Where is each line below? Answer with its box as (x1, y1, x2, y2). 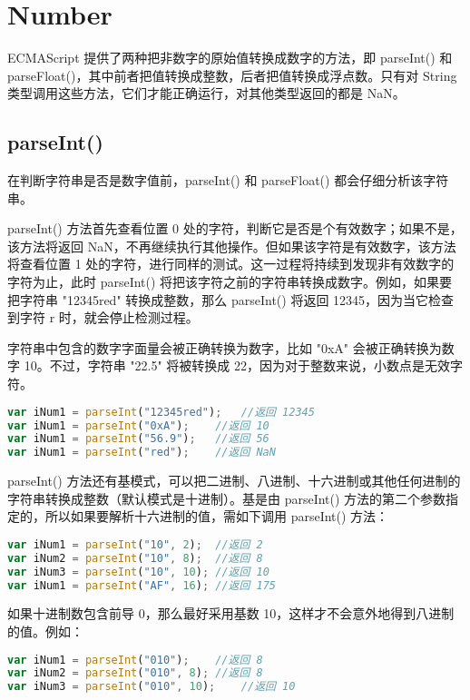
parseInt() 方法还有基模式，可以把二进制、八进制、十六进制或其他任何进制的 (7, 471, 461, 490)
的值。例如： (7, 622, 83, 641)
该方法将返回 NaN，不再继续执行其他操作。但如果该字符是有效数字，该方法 (7, 236, 456, 255)
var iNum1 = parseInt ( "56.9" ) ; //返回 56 (7, 432, 269, 446)
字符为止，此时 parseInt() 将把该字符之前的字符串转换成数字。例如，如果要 (7, 272, 453, 291)
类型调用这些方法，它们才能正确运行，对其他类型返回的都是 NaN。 (7, 84, 406, 103)
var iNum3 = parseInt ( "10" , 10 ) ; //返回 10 (7, 565, 269, 578)
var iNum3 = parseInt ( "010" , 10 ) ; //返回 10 (7, 680, 296, 694)
